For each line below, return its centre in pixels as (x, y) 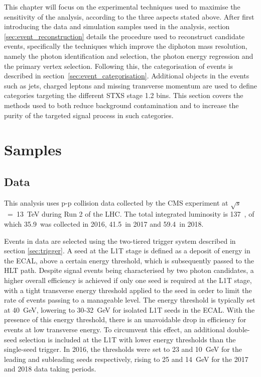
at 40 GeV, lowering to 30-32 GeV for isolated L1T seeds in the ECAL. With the (129, 309)
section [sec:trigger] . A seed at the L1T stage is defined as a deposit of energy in (127, 251)
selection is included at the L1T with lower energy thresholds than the (127, 339)
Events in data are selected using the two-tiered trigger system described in (120, 241)
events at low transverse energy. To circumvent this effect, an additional (114, 329)
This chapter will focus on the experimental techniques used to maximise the (122, 7)
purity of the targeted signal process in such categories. (89, 115)
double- (238, 329)
